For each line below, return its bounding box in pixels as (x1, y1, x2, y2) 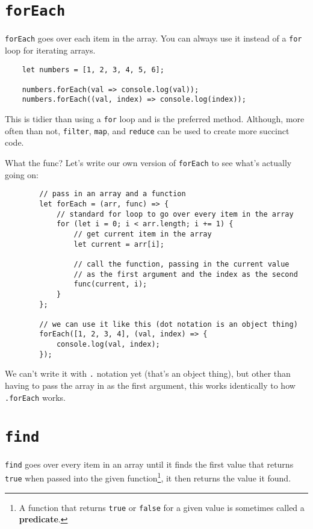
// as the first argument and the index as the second (73, 270, 298, 279)
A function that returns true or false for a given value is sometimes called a (19, 501, 305, 513)
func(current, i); (73, 280, 147, 289)
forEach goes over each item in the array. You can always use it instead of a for (5, 32, 302, 45)
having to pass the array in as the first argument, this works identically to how (5, 379, 296, 392)
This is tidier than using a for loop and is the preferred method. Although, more (5, 113, 305, 125)
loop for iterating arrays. (5, 43, 96, 56)
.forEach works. (5, 391, 66, 403)
